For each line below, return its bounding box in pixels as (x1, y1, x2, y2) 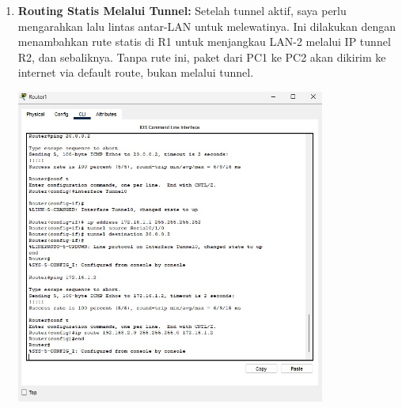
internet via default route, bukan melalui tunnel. (17, 64, 254, 81)
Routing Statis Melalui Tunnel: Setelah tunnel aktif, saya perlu (17, 2, 347, 18)
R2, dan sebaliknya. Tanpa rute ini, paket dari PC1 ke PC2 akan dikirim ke (17, 48, 386, 65)
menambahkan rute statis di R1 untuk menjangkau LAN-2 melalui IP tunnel (17, 33, 391, 50)
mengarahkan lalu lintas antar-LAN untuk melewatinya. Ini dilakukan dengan (17, 17, 396, 34)
